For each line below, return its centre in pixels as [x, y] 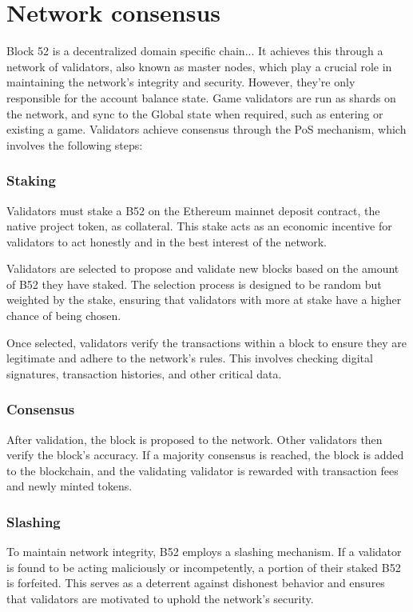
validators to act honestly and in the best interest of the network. [167, 241]
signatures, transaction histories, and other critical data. [144, 373]
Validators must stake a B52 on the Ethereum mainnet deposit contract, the [193, 210]
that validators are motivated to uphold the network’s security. [160, 599]
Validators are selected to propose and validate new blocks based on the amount [203, 268]
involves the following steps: [75, 144]
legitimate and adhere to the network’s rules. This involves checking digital [190, 358]
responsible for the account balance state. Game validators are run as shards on [201, 97]
